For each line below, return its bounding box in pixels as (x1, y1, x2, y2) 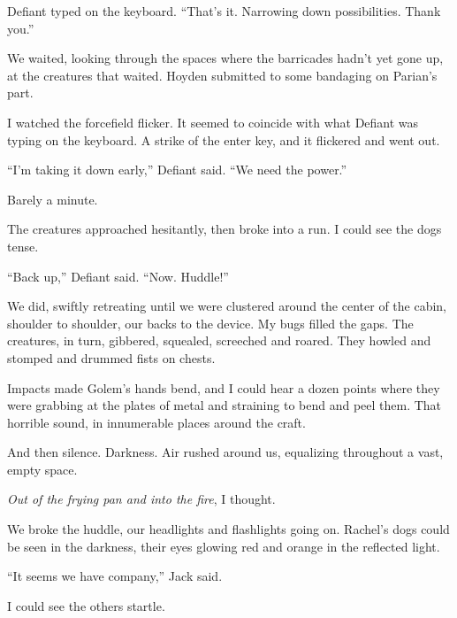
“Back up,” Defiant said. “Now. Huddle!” (7, 267, 229, 285)
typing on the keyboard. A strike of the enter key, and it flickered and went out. (7, 130, 440, 149)
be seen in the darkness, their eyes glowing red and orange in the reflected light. (7, 537, 440, 555)
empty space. (7, 460, 78, 478)
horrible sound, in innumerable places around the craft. (7, 413, 306, 431)
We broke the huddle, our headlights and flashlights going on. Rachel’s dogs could (7, 520, 450, 538)
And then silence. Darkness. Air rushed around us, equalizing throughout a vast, (7, 443, 444, 461)
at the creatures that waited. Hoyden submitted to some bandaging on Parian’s (7, 66, 438, 84)
